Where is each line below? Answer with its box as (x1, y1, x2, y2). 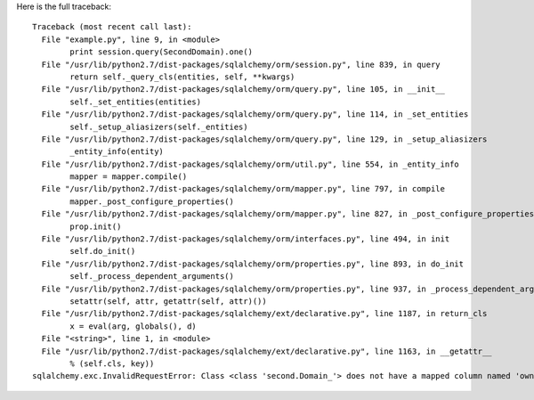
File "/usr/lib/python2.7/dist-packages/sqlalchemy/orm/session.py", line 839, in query (41, 59, 441, 69)
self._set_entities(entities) (69, 96, 202, 107)
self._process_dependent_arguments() (69, 272, 235, 282)
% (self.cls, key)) (69, 358, 155, 369)
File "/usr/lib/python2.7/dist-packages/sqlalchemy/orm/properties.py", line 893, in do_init (41, 258, 465, 269)
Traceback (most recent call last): (32, 22, 192, 32)
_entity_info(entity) (69, 147, 165, 157)
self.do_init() (69, 246, 136, 257)
